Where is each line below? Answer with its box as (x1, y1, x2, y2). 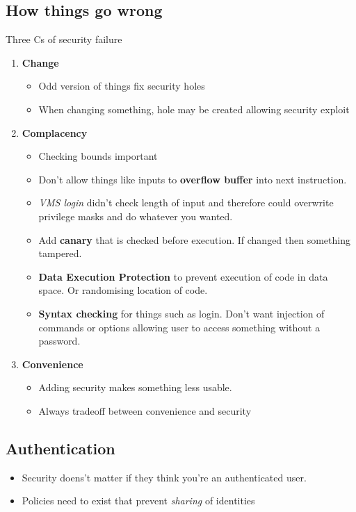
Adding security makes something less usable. (38, 380, 232, 395)
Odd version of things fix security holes (38, 79, 205, 93)
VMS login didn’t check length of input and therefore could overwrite (38, 195, 334, 210)
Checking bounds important (38, 149, 158, 163)
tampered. (38, 246, 82, 261)
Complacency (22, 125, 88, 140)
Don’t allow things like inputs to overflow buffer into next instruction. (38, 172, 347, 186)
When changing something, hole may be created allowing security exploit (38, 101, 350, 116)
